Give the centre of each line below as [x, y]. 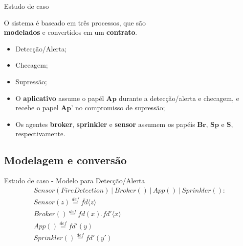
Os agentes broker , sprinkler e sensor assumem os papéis [105, 124]
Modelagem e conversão [66, 160]
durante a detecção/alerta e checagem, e [179, 98]
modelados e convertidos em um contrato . [71, 32]
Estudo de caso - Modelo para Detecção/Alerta [75, 181]
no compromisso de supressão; [120, 108]
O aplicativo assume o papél [60, 98]
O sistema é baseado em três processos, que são [75, 22]
